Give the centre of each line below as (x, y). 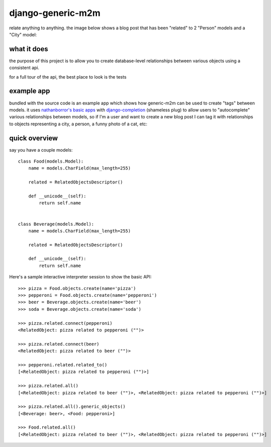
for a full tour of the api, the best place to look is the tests (68, 77)
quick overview (34, 138)
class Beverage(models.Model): (56, 224)
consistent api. (24, 68)
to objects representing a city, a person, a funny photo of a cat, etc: (78, 124)
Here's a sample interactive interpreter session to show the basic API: (80, 277)
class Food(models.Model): (51, 161)
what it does (29, 49)
